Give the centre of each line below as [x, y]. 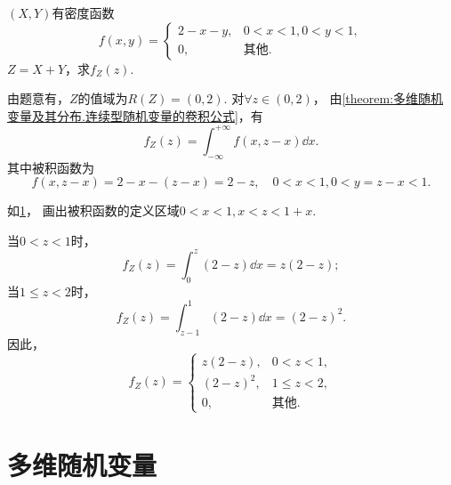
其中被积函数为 [51, 167]
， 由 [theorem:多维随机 [378, 98]
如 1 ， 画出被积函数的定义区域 [93, 210]
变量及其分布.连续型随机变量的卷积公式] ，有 [135, 115]
